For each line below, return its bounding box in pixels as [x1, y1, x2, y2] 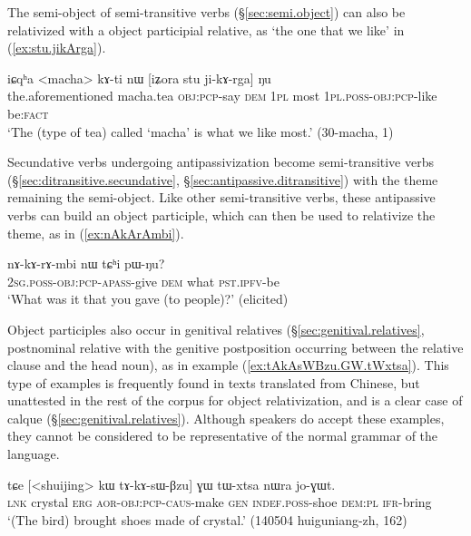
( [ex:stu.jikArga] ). [7, 38, 106, 57]
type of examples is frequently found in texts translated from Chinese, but [7, 373, 420, 392]
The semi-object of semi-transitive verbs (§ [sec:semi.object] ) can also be [7, 3, 406, 21]
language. [7, 444, 60, 463]
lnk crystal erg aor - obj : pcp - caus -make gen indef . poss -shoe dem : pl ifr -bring [7, 492, 432, 512]
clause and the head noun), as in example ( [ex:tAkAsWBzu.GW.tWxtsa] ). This [7, 356, 449, 375]
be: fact [7, 103, 49, 122]
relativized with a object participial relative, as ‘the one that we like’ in [7, 20, 405, 39]
